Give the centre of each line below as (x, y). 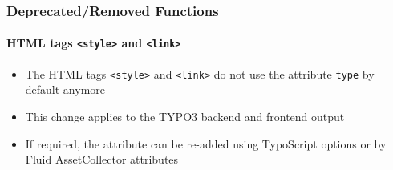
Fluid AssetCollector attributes (102, 159)
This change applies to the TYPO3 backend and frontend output (185, 116)
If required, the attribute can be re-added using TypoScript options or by (206, 143)
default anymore (65, 89)
